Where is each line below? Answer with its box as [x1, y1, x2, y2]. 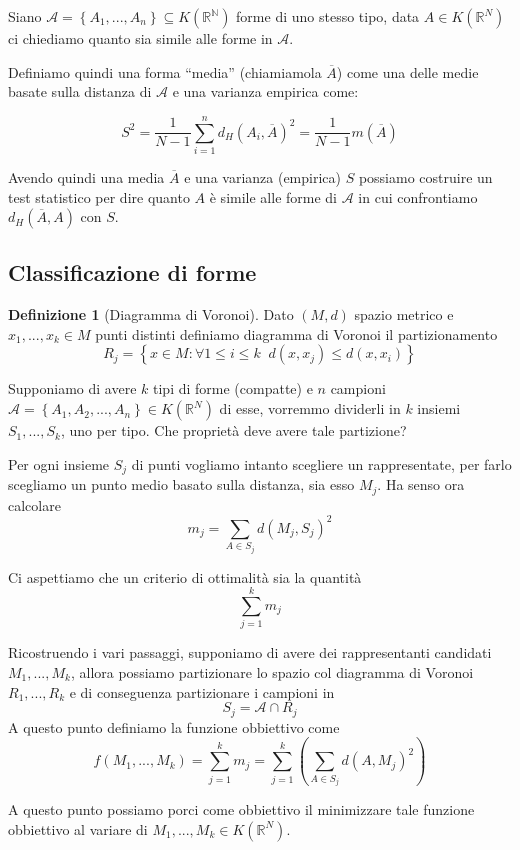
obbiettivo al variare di [8, 818, 148, 839]
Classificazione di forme [8, 257, 257, 288]
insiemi [417, 398, 461, 419]
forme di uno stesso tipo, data [236, 6, 420, 26]
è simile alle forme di [209, 186, 337, 207]
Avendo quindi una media [8, 166, 165, 187]
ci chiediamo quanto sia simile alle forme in [8, 28, 273, 48]
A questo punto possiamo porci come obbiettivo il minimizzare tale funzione [8, 799, 475, 820]
